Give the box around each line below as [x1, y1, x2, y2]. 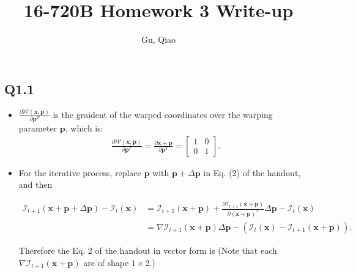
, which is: [65, 122, 103, 135]
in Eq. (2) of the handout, [203, 166, 301, 179]
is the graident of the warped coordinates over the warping [53, 108, 273, 120]
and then [18, 178, 53, 191]
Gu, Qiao [141, 33, 176, 46]
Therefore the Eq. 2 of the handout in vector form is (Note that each [18, 243, 277, 256]
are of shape [83, 256, 129, 268]
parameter [18, 122, 57, 135]
